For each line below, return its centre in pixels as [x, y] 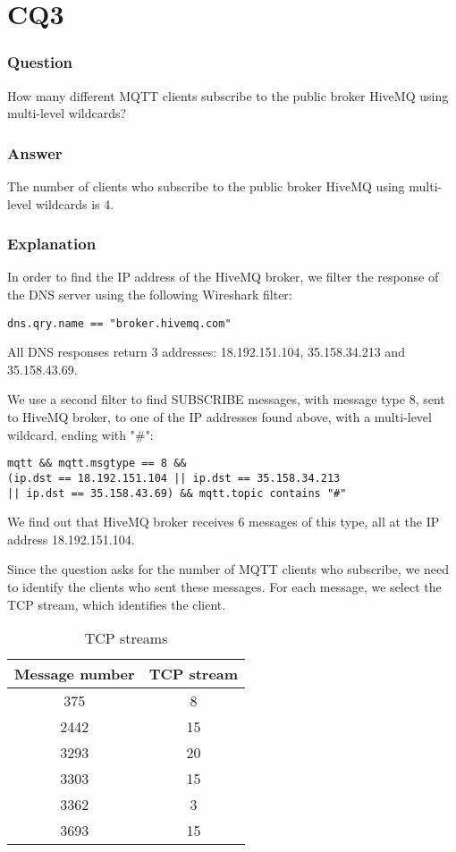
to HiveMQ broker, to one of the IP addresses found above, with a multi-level [220, 417]
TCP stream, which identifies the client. [117, 604]
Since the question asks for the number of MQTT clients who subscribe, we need [228, 569]
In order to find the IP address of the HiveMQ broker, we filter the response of [223, 277]
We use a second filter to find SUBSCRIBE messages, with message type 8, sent [226, 399]
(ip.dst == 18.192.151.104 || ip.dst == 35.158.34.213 [174, 478]
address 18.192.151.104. [71, 539]
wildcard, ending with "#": [80, 434]
